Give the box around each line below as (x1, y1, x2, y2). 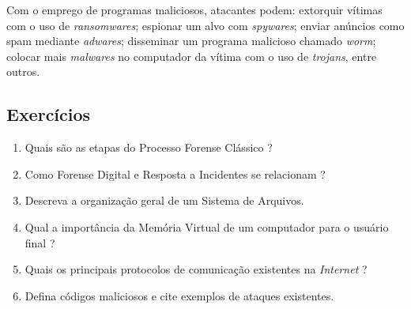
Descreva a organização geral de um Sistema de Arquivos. (25, 192, 304, 209)
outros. (6, 63, 40, 80)
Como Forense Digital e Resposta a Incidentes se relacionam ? (25, 165, 326, 182)
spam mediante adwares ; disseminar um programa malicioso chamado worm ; (6, 32, 376, 49)
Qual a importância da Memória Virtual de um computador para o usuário (25, 218, 389, 235)
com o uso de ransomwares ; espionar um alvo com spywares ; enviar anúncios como (6, 17, 405, 33)
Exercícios (6, 102, 91, 126)
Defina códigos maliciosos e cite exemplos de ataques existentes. (25, 287, 334, 303)
